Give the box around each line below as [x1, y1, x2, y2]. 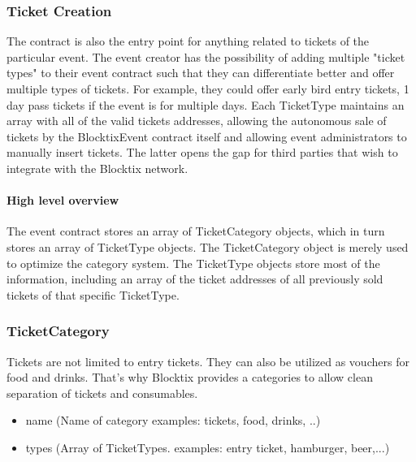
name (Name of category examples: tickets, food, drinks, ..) [25, 412, 321, 429]
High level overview [6, 192, 119, 209]
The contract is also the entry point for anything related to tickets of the [6, 32, 370, 50]
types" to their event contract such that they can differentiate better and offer [6, 64, 395, 81]
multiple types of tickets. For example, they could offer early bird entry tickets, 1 [6, 80, 409, 97]
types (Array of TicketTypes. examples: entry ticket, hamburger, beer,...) [25, 438, 390, 456]
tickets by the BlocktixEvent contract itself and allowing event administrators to [6, 127, 407, 145]
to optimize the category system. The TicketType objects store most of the [6, 254, 380, 271]
